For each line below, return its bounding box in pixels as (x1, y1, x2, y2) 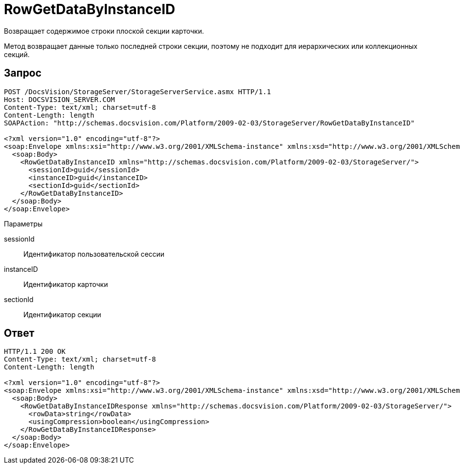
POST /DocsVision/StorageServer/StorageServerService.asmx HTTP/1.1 (4, 87, 271, 96)
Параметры (4, 219, 43, 228)
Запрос (4, 67, 42, 80)
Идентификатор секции (23, 310, 101, 319)
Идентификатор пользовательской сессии (23, 249, 165, 258)
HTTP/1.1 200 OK (4, 347, 66, 356)
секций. (4, 50, 30, 59)
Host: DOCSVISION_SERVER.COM (4, 95, 115, 103)
